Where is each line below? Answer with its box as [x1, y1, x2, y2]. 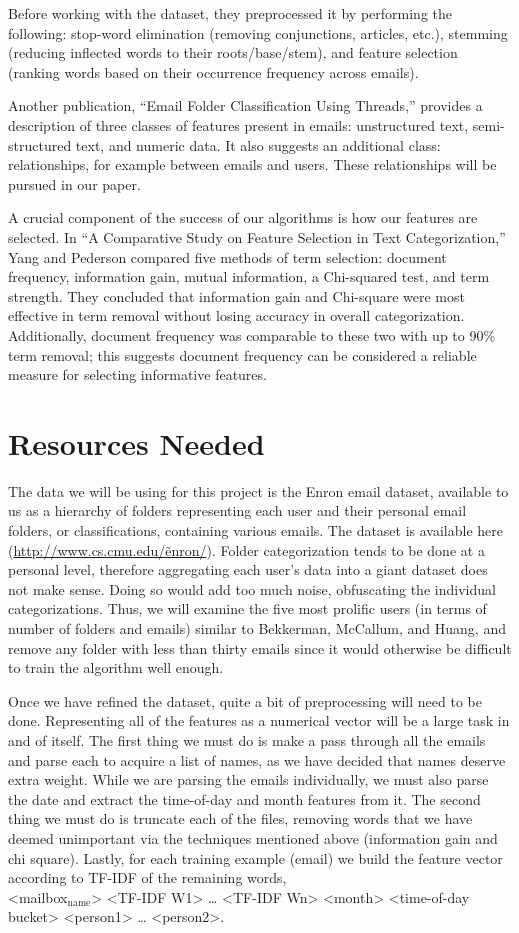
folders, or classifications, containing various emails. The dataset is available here [8, 520, 504, 540]
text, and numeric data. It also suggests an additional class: [75, 134, 441, 155]
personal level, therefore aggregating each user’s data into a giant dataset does [8, 559, 488, 580]
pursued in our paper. [8, 173, 141, 194]
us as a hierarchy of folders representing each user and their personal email [8, 500, 467, 521]
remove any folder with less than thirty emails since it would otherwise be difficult [8, 637, 512, 658]
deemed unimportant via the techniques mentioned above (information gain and [8, 827, 498, 848]
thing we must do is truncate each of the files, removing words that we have [8, 808, 473, 829]
